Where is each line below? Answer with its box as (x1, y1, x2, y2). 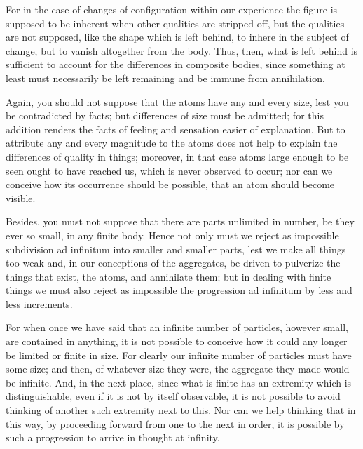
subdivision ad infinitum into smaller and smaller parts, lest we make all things (6, 241, 346, 256)
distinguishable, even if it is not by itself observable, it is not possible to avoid (6, 389, 341, 403)
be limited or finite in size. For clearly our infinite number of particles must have (6, 347, 352, 362)
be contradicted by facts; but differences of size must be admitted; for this (6, 108, 324, 123)
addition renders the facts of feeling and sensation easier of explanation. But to (6, 121, 345, 136)
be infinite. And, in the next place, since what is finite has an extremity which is (6, 375, 352, 389)
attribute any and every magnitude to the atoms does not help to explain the (6, 135, 338, 150)
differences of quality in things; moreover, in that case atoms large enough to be (6, 149, 349, 163)
